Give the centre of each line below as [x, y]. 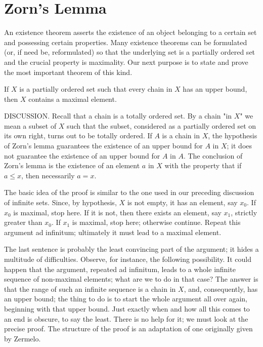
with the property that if [203, 165]
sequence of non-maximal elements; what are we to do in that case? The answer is [131, 279]
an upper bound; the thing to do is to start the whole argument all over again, [126, 299]
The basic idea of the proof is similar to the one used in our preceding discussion [129, 192]
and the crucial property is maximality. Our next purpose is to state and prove [126, 62]
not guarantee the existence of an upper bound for [82, 155]
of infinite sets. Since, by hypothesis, [60, 202]
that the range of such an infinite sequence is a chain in [90, 288]
